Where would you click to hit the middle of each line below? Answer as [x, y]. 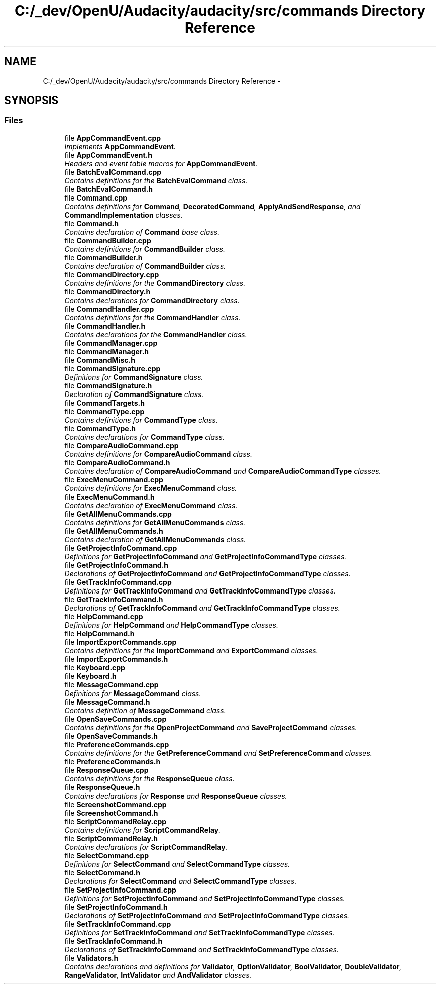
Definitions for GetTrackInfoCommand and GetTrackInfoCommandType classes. [200, 590]
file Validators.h [91, 958]
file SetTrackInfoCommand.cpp [118, 924]
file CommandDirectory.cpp [112, 274]
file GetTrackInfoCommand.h [114, 599]
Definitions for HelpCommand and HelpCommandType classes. [172, 625]
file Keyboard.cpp [95, 667]
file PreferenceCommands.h [113, 761]
